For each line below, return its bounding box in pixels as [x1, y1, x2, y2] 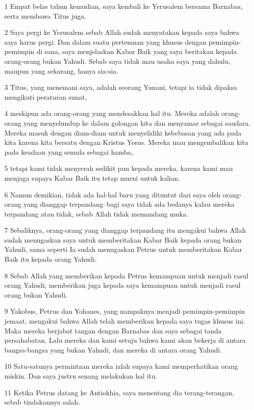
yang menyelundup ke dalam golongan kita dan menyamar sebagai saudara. [23, 117, 251, 128]
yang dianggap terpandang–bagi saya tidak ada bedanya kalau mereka [23, 199, 235, 209]
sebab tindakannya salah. [4, 397, 80, 407]
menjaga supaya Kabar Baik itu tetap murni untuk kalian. [4, 172, 180, 183]
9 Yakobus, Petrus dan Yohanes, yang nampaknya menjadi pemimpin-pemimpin [4, 306, 245, 316]
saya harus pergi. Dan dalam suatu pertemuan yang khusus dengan [4, 36, 206, 47]
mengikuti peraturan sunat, [4, 91, 87, 102]
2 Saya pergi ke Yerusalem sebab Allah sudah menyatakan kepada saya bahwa [4, 27, 239, 37]
